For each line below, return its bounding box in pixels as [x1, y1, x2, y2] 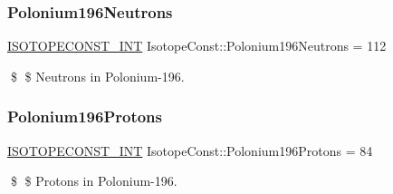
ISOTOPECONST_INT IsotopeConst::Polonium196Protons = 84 [7, 141, 373, 160]
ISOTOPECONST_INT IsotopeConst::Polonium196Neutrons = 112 [7, 36, 387, 55]
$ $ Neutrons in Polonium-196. [10, 66, 185, 85]
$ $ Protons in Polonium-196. [10, 171, 177, 190]
